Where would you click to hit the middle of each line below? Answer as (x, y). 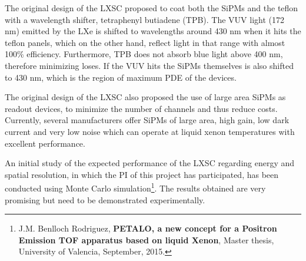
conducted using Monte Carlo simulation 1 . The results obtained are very (135, 187)
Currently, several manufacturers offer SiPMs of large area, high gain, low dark (147, 120)
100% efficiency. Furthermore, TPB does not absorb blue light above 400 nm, (144, 54)
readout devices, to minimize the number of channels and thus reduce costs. (141, 108)
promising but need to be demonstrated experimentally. (105, 199)
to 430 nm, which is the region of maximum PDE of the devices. (121, 77)
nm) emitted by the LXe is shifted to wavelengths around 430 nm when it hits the (153, 31)
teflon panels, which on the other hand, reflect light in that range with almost (145, 42)
